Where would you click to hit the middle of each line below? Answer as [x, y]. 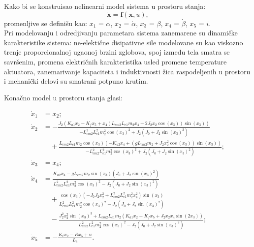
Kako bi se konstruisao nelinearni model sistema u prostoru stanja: [105, 6]
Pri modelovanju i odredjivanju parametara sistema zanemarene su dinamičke [121, 33]
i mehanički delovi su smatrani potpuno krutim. [76, 81]
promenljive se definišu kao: [46, 23]
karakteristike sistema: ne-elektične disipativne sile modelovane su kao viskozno [124, 42]
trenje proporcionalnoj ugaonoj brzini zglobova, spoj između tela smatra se [117, 52]
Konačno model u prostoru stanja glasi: [63, 97]
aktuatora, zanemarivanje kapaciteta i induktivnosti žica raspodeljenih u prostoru [127, 71]
